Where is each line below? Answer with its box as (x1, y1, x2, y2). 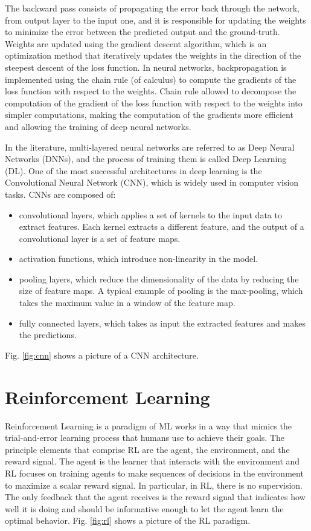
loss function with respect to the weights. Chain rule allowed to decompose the (5, 85, 297, 97)
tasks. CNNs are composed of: (5, 187, 116, 200)
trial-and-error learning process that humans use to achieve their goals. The (5, 431, 285, 444)
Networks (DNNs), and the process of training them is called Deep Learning (5, 152, 287, 165)
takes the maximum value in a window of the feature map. (19, 296, 236, 309)
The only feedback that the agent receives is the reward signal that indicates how (5, 490, 306, 503)
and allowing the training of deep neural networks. (5, 120, 191, 132)
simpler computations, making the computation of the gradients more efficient (5, 108, 293, 121)
